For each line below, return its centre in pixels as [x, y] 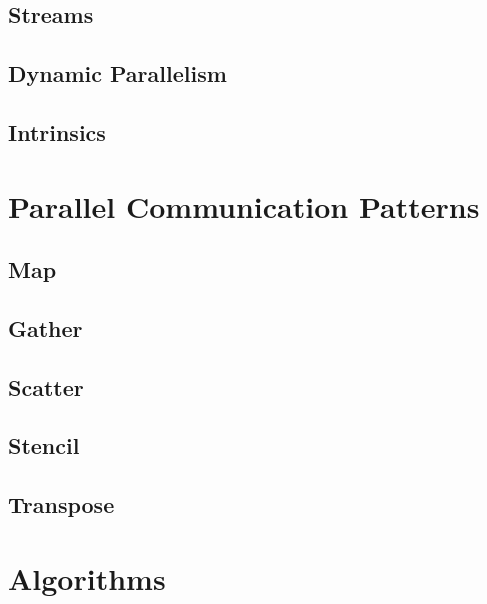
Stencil [44, 445]
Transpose [61, 504]
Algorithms [87, 577]
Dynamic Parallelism [117, 73]
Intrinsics [57, 131]
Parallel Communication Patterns [244, 205]
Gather [45, 327]
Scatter [46, 386]
